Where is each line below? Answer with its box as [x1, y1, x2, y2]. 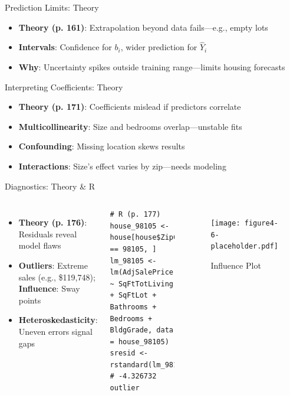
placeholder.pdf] [210, 242, 278, 251]
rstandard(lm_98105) [110, 360, 190, 369]
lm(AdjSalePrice [110, 268, 173, 277]
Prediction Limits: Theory [5, 1, 99, 13]
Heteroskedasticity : [18, 314, 98, 326]
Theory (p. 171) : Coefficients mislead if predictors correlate [18, 100, 241, 113]
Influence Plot [210, 259, 261, 272]
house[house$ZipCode [110, 233, 190, 242]
